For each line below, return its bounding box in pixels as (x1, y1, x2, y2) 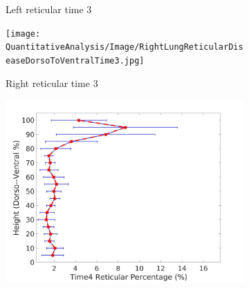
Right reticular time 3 (6, 75, 98, 90)
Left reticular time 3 (6, 2, 92, 16)
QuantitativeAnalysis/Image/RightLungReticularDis (6, 42, 243, 52)
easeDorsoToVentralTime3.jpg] (6, 55, 145, 66)
